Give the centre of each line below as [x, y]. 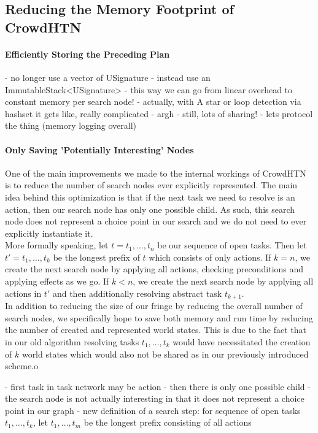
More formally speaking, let [57, 245]
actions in [23, 293]
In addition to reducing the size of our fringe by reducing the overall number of [154, 306]
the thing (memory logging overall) [71, 125]
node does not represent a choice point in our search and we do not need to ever [156, 221]
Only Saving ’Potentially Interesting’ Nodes [99, 149]
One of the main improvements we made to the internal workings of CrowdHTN [156, 173]
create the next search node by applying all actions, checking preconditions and [154, 269]
